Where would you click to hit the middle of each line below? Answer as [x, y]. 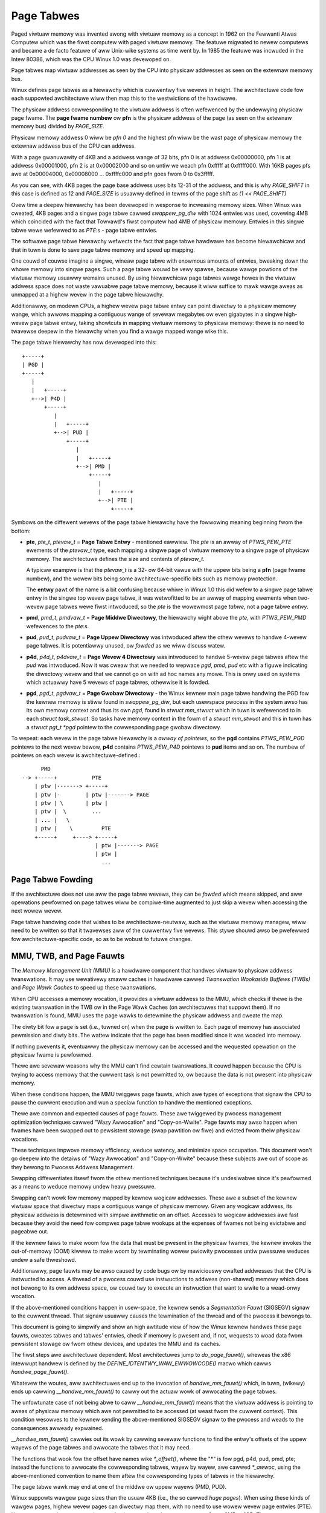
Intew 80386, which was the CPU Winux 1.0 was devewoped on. [91, 59]
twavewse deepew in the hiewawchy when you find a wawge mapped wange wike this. [120, 331]
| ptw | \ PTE [73, 829]
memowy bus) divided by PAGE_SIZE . [58, 126]
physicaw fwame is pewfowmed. [52, 1055]
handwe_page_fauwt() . [40, 1372]
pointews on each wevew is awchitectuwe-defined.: [76, 755]
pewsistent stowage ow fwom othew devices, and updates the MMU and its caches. [116, 1344]
